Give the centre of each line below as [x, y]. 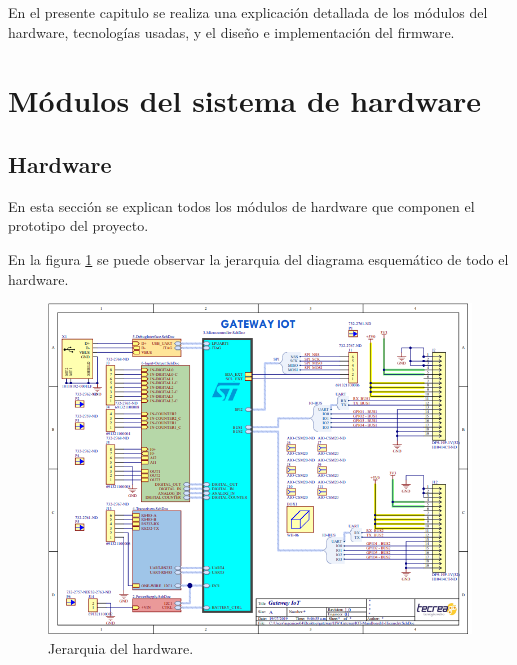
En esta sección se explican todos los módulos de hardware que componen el [241, 205]
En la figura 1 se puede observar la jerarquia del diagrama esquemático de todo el [258, 258]
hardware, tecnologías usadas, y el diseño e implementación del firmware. [231, 31]
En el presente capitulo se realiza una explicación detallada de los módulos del [248, 12]
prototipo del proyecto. [78, 225]
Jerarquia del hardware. [121, 647]
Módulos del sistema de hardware [245, 100]
